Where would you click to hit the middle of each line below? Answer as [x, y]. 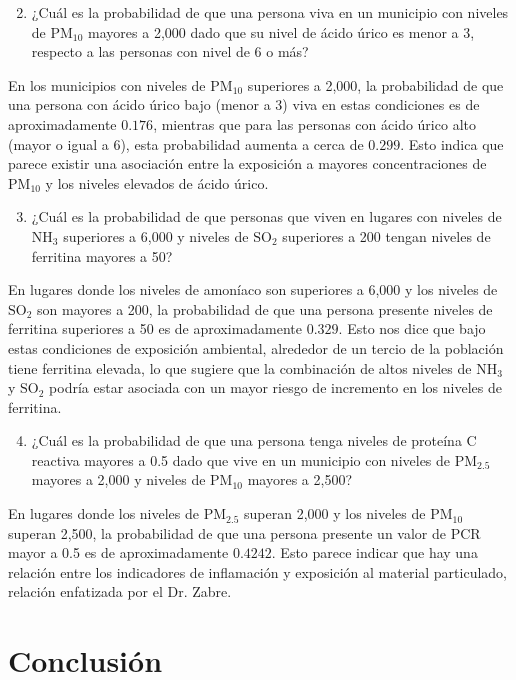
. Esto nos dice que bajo [412, 328]
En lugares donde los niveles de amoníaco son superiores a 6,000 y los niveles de [253, 289]
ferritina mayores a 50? [102, 255]
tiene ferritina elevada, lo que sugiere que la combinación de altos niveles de [240, 367]
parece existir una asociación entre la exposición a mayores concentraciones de [247, 163]
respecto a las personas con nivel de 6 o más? [170, 51]
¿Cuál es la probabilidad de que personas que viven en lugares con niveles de [266, 216]
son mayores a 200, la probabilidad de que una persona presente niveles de [265, 308]
